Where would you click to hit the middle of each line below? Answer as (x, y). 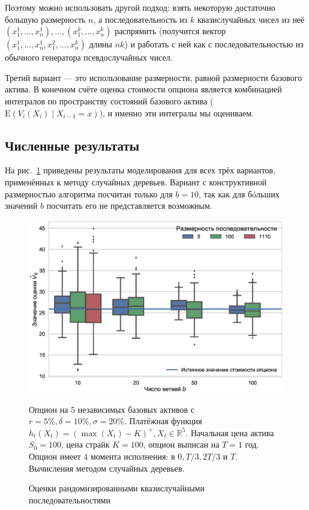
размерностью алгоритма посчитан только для (89, 193)
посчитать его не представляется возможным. (129, 205)
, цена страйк (85, 444)
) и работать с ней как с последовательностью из (214, 44)
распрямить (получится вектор (170, 31)
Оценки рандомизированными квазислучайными (117, 488)
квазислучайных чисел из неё (251, 19)
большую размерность (45, 19)
